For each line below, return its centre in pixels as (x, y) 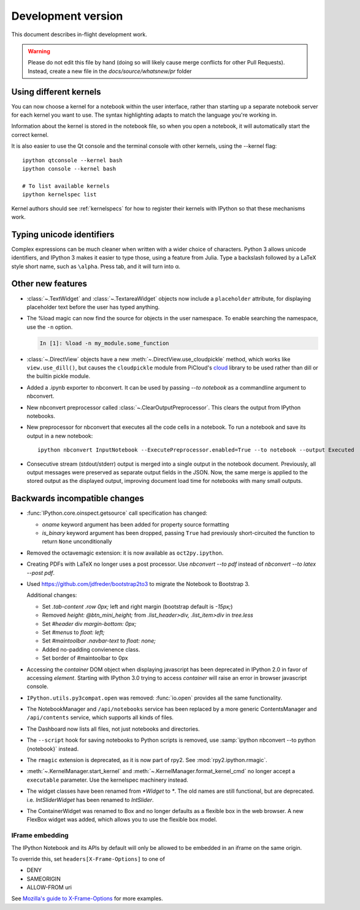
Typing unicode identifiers (63, 234)
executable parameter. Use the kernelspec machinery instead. (107, 780)
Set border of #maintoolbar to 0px (85, 658)
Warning (39, 51)
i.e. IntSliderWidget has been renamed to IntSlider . (90, 800)
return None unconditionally (77, 542)
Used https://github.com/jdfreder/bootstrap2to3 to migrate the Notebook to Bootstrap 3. (138, 584)
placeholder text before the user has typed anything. (93, 307)
